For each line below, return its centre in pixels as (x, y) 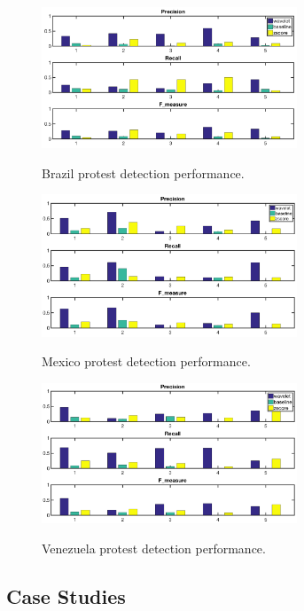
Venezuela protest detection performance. (154, 548)
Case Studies (66, 595)
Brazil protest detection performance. (143, 172)
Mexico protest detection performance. (146, 361)
